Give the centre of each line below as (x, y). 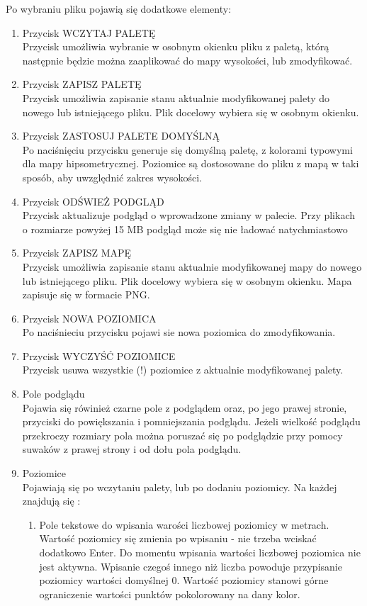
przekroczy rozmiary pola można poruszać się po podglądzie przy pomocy (182, 435)
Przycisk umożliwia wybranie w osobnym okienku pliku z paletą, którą (176, 46)
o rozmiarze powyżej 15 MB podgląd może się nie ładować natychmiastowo (185, 229)
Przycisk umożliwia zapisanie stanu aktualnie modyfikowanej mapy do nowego (192, 266)
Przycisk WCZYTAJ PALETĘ (89, 32)
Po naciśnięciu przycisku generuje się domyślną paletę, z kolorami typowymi (187, 149)
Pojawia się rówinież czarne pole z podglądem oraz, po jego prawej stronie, (185, 407)
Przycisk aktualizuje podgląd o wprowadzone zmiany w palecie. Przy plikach (189, 215)
